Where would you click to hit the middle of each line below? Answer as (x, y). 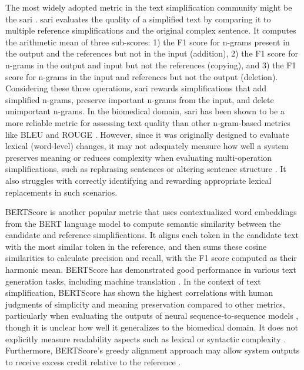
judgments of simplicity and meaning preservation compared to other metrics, (145, 304)
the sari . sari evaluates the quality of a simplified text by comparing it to (138, 19)
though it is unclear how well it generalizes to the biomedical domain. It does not (152, 327)
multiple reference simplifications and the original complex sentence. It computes (151, 30)
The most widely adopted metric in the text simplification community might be (149, 7)
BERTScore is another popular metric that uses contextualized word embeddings (151, 212)
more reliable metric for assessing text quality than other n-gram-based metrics (148, 122)
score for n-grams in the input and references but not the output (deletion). (142, 76)
